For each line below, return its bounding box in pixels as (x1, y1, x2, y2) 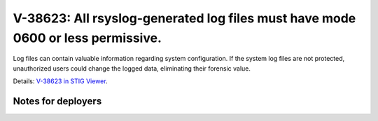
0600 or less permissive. (13, 30, 162, 45)
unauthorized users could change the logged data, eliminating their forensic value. (13, 64, 251, 73)
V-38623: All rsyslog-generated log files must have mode (13, 10, 356, 26)
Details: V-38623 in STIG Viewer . (13, 77, 108, 85)
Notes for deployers (13, 95, 102, 107)
